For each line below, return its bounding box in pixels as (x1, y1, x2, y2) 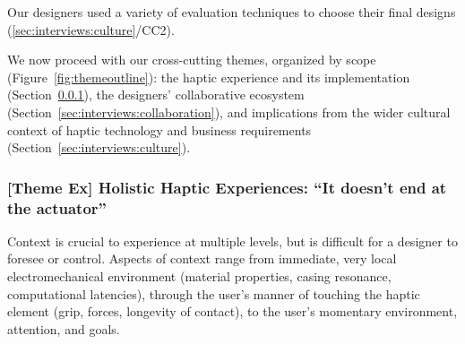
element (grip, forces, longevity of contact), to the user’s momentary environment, (7, 302, 458, 321)
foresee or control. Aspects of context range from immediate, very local (7, 249, 397, 268)
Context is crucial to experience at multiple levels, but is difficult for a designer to (7, 231, 458, 250)
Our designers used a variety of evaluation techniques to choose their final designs (7, 3, 456, 21)
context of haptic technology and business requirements (7, 120, 312, 139)
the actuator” (7, 196, 107, 219)
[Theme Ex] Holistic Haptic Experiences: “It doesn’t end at (7, 176, 447, 198)
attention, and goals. (7, 319, 120, 338)
